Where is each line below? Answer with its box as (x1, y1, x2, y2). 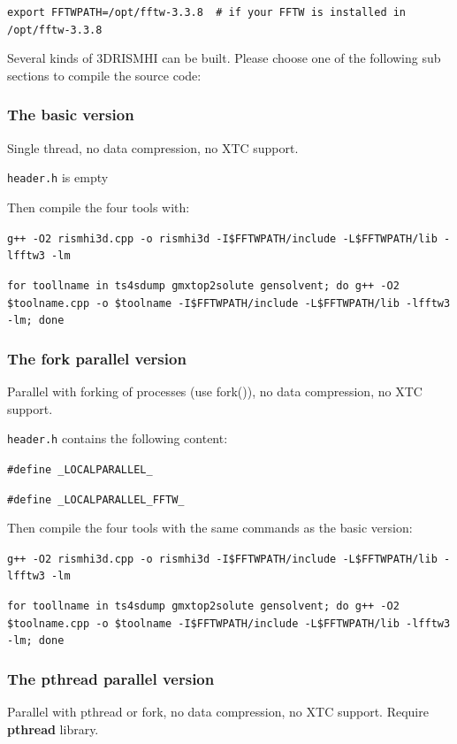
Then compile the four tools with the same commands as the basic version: (7, 518, 413, 537)
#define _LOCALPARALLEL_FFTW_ (7, 493, 185, 506)
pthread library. (7, 719, 99, 738)
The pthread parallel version (7, 668, 215, 690)
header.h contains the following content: (7, 429, 228, 448)
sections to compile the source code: (7, 65, 202, 84)
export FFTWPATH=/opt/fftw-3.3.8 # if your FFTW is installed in (7, 6, 407, 19)
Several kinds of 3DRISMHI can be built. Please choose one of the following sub (7, 49, 441, 67)
